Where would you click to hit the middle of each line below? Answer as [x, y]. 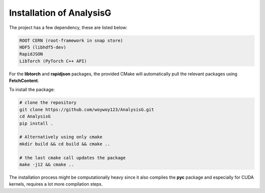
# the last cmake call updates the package [73, 158]
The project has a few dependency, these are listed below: [68, 28]
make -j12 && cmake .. [47, 164]
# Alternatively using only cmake [61, 137]
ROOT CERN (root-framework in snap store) [71, 40]
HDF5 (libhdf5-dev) [43, 47]
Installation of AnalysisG [60, 13]
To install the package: [32, 90]
